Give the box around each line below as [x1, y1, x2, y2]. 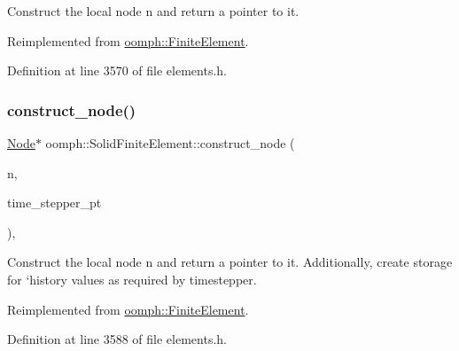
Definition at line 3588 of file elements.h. [7, 330, 227, 348]
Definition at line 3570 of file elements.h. [7, 61, 227, 80]
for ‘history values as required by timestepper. [7, 269, 257, 288]
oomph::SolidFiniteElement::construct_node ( [45, 134, 295, 152]
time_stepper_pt [7, 193, 102, 212]
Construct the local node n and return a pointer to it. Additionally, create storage [7, 253, 453, 271]
